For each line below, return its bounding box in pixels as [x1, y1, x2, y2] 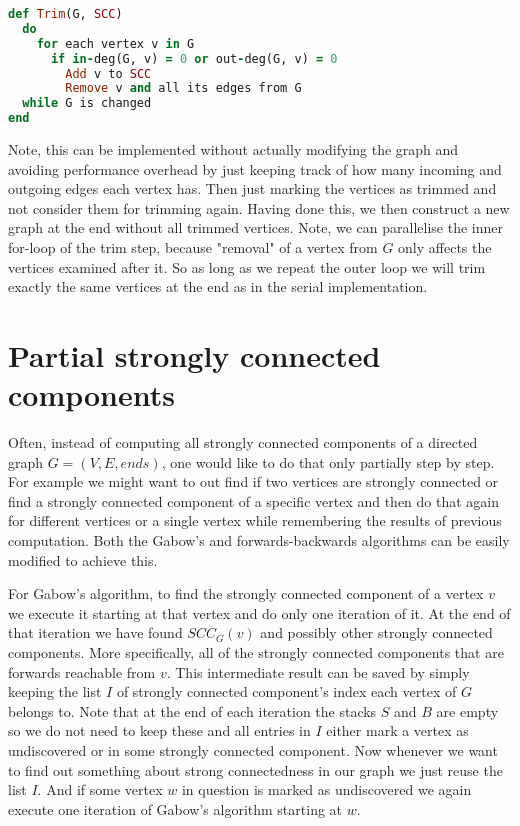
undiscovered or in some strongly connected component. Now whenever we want [8, 739, 498, 760]
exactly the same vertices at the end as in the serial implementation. [8, 276, 428, 297]
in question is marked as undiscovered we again [181, 779, 472, 800]
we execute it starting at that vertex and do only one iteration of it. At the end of [8, 602, 511, 623]
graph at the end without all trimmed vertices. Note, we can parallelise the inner [8, 217, 503, 238]
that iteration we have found [8, 622, 183, 643]
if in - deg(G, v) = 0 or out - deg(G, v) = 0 [50, 51, 338, 66]
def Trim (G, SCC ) [8, 7, 123, 21]
